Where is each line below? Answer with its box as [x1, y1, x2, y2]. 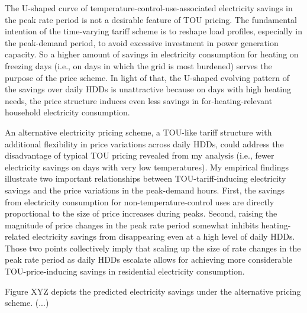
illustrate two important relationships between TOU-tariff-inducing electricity [5, 172, 286, 185]
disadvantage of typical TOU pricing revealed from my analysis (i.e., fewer [5, 149, 274, 162]
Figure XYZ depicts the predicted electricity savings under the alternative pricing [5, 285, 301, 297]
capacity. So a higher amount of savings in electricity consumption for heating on [5, 48, 299, 60]
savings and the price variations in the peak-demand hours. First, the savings [5, 183, 285, 196]
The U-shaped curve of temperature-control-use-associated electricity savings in [5, 2, 293, 14]
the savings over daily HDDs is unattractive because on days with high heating [5, 83, 291, 95]
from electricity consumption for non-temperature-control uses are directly [5, 195, 274, 208]
